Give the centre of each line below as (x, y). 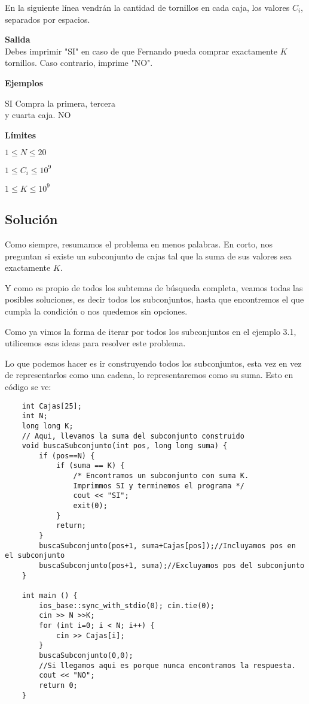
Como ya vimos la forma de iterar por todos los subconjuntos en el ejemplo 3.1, (151, 331)
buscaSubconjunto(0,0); (86, 655)
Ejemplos (24, 82)
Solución (31, 219)
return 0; (58, 685)
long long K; (48, 426)
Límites (21, 135)
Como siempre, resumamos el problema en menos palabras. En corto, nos (139, 244)
